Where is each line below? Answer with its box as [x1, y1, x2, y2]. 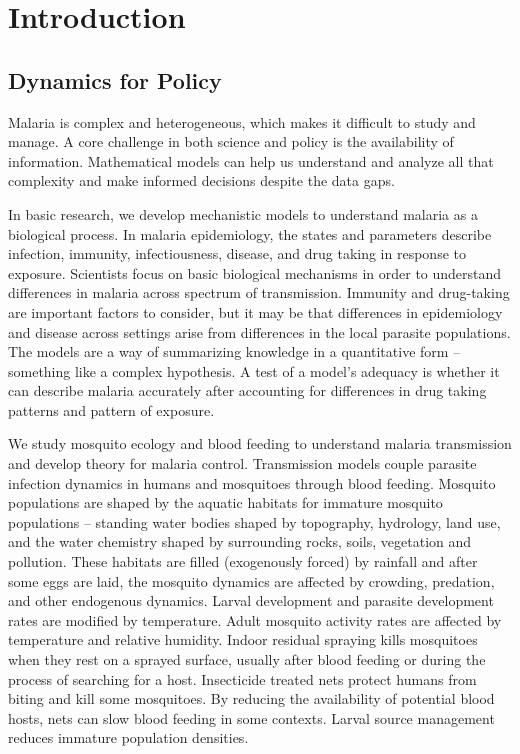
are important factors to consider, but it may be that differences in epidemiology [8, 301, 503, 322]
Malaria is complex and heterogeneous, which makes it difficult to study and [8, 111, 476, 132]
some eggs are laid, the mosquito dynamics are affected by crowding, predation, [8, 570, 495, 591]
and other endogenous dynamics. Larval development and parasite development [8, 590, 494, 611]
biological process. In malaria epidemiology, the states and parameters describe [8, 223, 492, 244]
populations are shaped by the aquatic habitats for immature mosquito [8, 492, 443, 513]
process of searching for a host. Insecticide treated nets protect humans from [8, 668, 477, 689]
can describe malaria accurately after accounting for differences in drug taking [8, 380, 487, 401]
